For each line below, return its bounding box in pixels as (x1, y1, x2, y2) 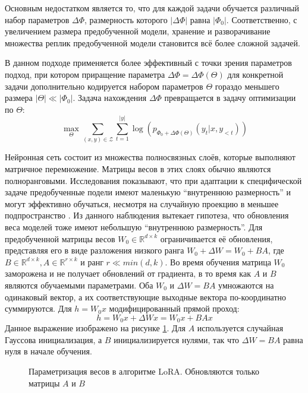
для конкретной (227, 68, 284, 80)
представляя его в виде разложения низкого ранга (5, 244, 184, 256)
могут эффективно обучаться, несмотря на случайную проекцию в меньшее (5, 197, 279, 210)
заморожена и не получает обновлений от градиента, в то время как (5, 267, 251, 280)
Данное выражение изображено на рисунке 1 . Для (5, 322, 186, 334)
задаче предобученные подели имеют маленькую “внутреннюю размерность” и (5, 186, 291, 198)
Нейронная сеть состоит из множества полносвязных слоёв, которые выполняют (5, 151, 296, 163)
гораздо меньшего (215, 80, 279, 92)
